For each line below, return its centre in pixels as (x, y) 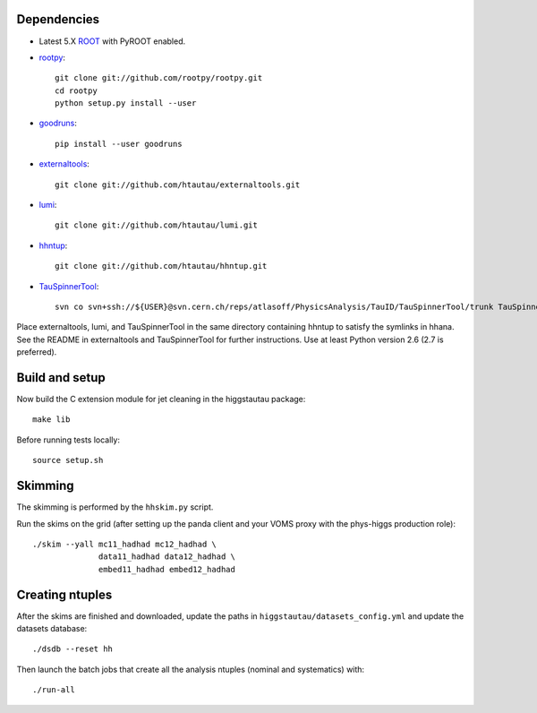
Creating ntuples (64, 594)
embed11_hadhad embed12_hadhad (167, 569)
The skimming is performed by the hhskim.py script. (115, 507)
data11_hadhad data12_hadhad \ (167, 557)
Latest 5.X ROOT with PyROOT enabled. (112, 41)
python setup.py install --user (126, 103)
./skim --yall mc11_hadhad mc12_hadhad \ (124, 544)
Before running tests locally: (68, 440)
